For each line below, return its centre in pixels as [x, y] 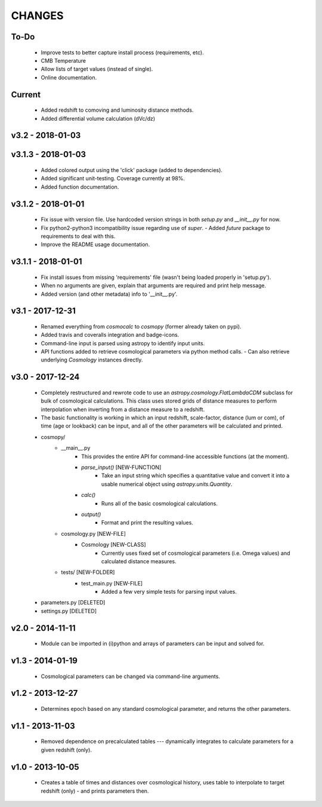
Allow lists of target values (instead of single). [97, 69]
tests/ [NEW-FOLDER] [88, 572]
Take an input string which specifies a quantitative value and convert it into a [196, 475]
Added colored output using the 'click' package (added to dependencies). [132, 170]
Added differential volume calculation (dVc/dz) [98, 118]
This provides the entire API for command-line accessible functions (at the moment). [185, 456]
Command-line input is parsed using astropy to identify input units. [123, 343]
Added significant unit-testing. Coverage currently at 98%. [113, 179]
